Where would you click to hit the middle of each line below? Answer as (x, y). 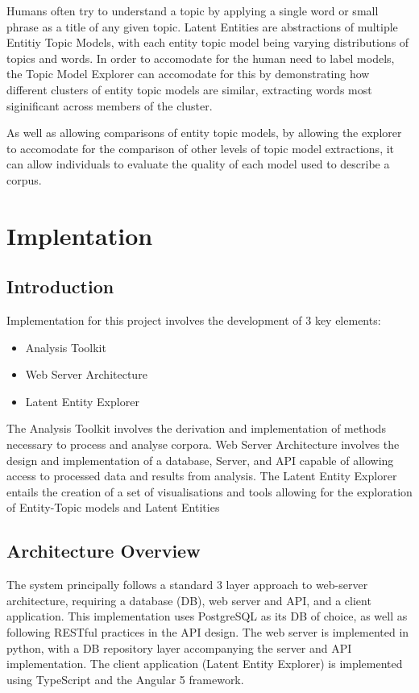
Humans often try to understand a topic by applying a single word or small (193, 10)
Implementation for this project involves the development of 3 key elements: (194, 320)
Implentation (80, 235)
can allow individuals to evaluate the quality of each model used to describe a (198, 164)
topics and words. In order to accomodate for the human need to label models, (201, 58)
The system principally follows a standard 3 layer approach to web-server (187, 585)
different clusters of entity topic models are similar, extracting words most (189, 89)
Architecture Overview (104, 551)
